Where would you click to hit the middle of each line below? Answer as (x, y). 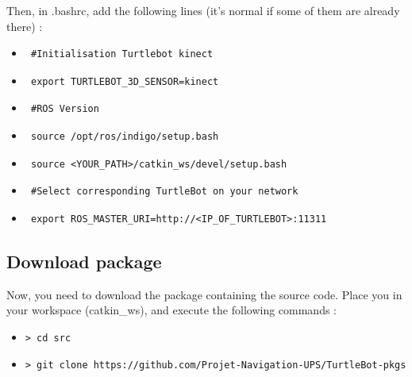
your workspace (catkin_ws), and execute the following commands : (172, 310)
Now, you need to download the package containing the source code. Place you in (204, 294)
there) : (25, 26)
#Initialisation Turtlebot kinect (122, 54)
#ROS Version (65, 109)
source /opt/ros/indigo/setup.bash (125, 136)
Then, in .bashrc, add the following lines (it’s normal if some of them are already (203, 10)
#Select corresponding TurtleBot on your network (164, 192)
